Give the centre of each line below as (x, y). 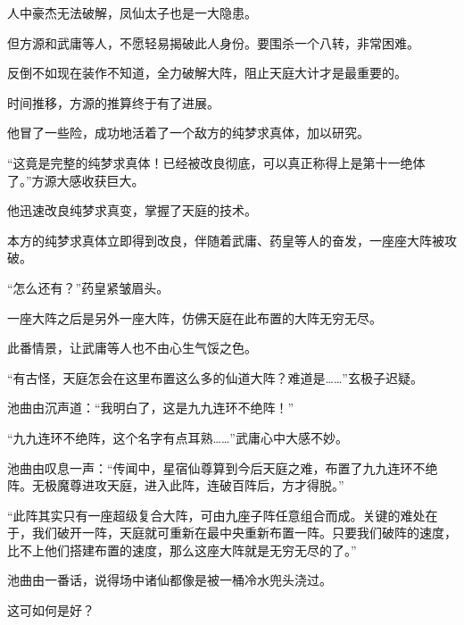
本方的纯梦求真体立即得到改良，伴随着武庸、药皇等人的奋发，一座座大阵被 (226, 240)
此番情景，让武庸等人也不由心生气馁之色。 (132, 348)
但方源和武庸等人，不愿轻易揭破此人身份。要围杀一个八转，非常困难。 (213, 42)
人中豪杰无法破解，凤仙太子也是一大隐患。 (132, 12)
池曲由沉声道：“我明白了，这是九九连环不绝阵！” (151, 408)
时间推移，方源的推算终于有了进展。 (113, 102)
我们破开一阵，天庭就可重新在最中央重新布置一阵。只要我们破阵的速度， (244, 533)
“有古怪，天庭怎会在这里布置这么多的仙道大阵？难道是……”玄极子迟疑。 (215, 377)
